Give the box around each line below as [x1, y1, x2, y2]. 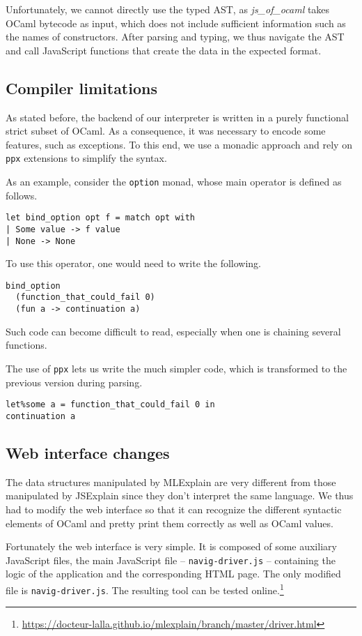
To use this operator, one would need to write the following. [6, 256, 261, 271]
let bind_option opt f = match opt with [6, 213, 196, 223]
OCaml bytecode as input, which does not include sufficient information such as [6, 15, 346, 30]
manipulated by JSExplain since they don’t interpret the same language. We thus [6, 488, 354, 503]
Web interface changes [6, 441, 170, 463]
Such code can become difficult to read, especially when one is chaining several [6, 324, 341, 338]
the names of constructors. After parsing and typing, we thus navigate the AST [6, 29, 345, 44]
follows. [6, 188, 38, 202]
